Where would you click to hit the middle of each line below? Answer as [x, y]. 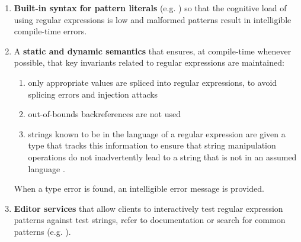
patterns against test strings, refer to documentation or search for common [150, 220]
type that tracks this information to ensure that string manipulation [152, 145]
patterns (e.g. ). [42, 231]
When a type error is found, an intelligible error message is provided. [139, 188]
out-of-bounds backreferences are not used [104, 114]
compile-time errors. [50, 31]
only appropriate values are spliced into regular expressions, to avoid [153, 82]
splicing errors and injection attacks [93, 94]
